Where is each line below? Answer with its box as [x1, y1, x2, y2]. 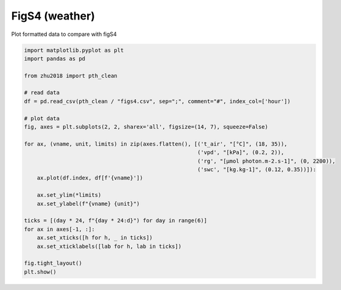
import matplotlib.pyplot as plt [24, 46, 124, 54]
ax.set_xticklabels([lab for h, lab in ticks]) [37, 242, 182, 250]
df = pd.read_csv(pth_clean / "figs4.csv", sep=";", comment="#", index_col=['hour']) [24, 97, 291, 105]
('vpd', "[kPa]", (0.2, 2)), [197, 149, 284, 156]
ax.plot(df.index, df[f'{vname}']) [37, 174, 143, 182]
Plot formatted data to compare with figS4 [11, 30, 117, 38]
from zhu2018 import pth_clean [24, 72, 118, 79]
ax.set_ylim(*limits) [37, 192, 102, 199]
